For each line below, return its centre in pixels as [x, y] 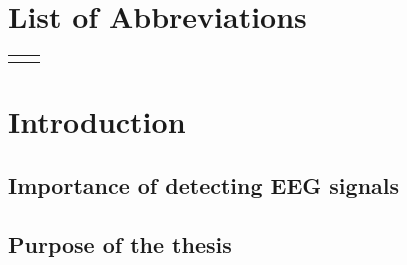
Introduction [97, 121]
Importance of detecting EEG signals [204, 184]
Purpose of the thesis [120, 243]
